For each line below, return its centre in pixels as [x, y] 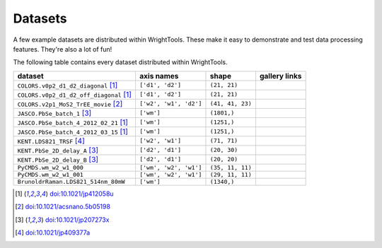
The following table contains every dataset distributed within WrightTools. [120, 62]
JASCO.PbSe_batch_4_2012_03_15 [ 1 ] [73, 131]
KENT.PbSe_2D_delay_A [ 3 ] [58, 150]
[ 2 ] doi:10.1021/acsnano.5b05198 [63, 207]
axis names [159, 76]
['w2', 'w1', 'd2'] [170, 104]
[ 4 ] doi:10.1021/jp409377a [53, 232]
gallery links [280, 76]
